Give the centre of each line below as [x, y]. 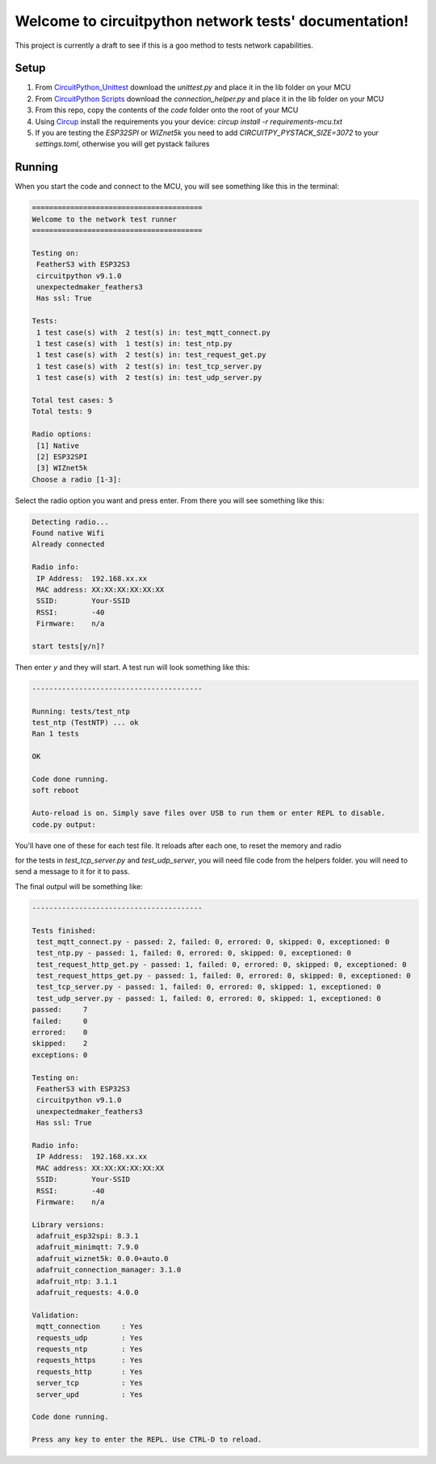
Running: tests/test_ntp [81, 711]
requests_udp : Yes [90, 1337]
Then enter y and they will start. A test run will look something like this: [132, 667]
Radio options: [62, 434]
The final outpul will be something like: [79, 886]
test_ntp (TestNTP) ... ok [85, 723]
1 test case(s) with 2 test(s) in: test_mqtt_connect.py [153, 332]
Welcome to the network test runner [105, 219]
